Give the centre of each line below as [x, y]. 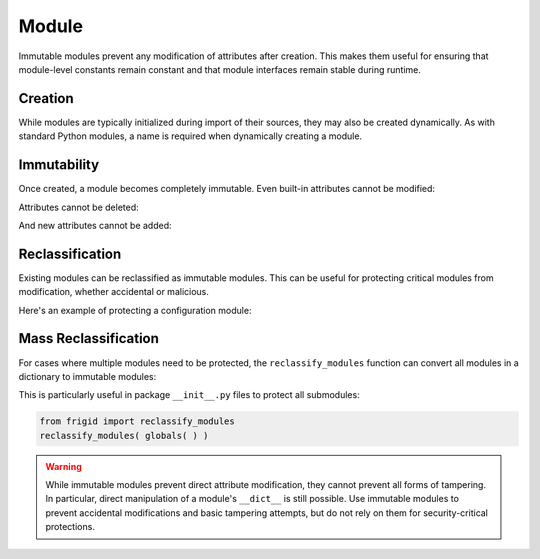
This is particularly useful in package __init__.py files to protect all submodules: [189, 395]
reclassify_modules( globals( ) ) [124, 435]
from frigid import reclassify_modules [137, 421]
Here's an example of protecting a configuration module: [135, 310]
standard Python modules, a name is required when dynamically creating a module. [190, 136]
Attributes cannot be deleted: [78, 207]
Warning [63, 466]
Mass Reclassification [89, 338]
